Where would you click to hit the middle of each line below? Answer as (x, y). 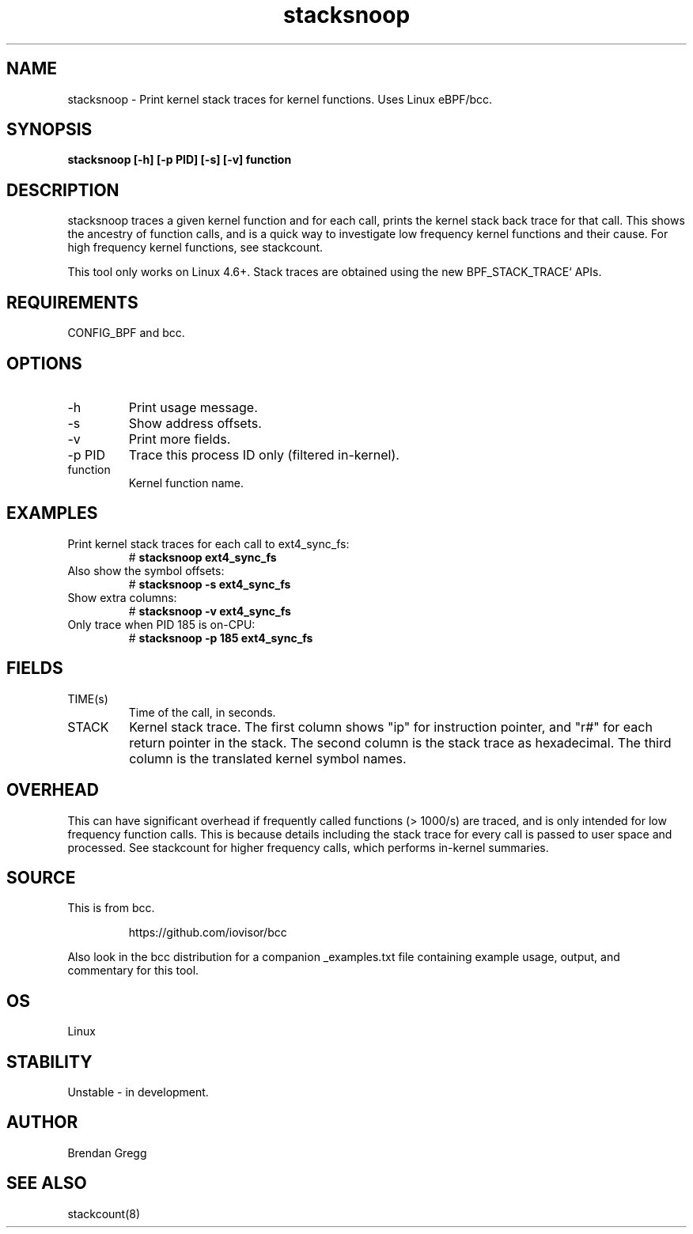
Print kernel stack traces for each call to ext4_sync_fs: (208, 543)
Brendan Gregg (107, 1153)
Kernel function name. (186, 483)
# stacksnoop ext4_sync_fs (203, 557)
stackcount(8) (104, 1213)
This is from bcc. (111, 908)
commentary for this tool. (133, 971)
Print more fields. (180, 439)
